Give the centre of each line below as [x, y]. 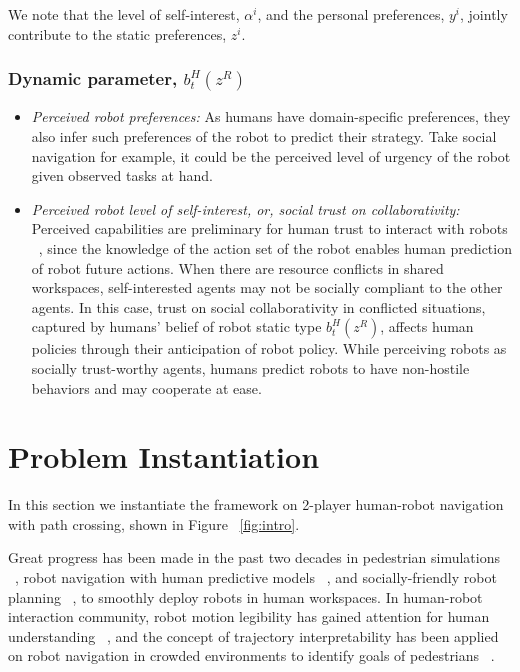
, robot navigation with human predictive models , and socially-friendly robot [256, 577]
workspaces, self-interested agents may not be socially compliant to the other [267, 287]
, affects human [427, 326]
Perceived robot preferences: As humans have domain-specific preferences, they [271, 116]
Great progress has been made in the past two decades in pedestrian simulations [254, 557]
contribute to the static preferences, [117, 33]
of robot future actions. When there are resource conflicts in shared [237, 267]
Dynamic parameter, [93, 78]
